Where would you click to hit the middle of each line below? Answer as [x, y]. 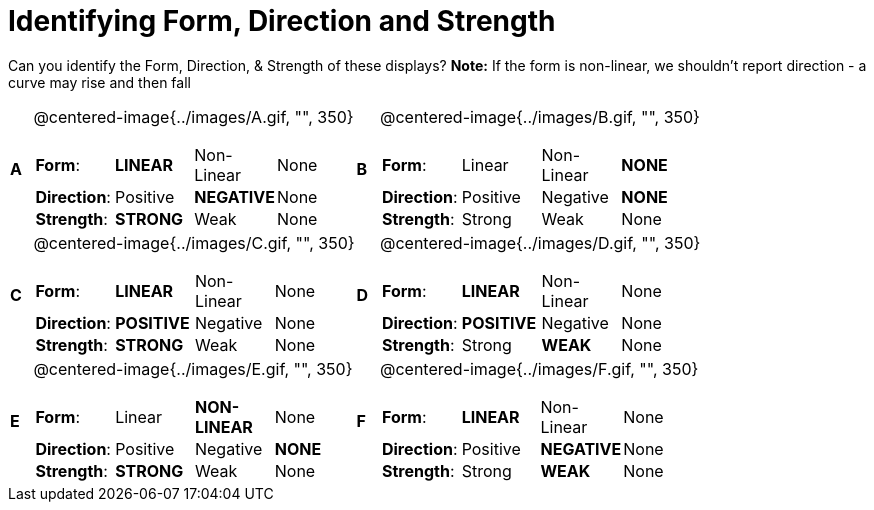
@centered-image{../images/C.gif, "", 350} [194, 242]
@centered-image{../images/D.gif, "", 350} [540, 242]
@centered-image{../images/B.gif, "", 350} [539, 116]
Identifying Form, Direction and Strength [282, 21]
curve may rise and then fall [99, 82]
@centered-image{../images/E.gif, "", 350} [193, 368]
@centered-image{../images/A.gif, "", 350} [193, 116]
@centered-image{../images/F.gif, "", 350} [539, 368]
